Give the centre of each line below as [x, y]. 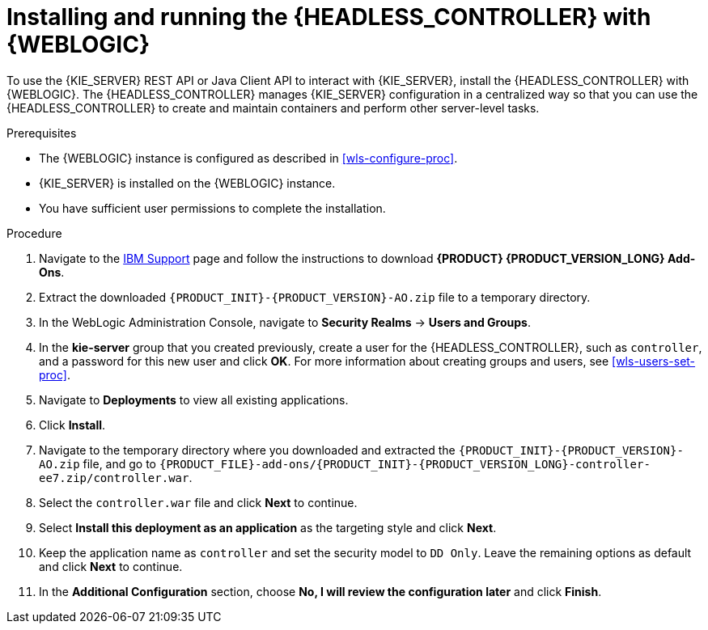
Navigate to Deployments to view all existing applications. [194, 400]
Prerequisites [42, 133]
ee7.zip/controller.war [114, 478]
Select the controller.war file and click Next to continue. [198, 502]
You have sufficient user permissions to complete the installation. [212, 208]
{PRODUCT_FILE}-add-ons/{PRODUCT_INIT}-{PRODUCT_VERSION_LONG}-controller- [405, 464]
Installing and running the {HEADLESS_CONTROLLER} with [329, 17]
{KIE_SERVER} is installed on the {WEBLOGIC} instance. [187, 183]
